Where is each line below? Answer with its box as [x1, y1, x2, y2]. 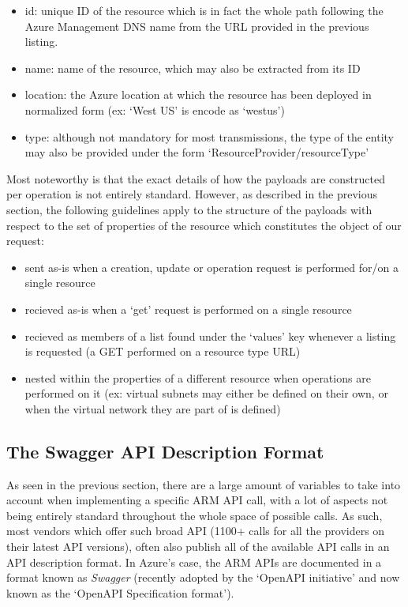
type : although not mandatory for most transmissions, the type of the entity [24, 128, 394, 145]
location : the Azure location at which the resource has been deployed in [24, 86, 372, 103]
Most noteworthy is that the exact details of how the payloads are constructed [6, 170, 385, 187]
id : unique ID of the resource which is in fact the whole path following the [24, 2, 384, 18]
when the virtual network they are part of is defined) [24, 400, 281, 417]
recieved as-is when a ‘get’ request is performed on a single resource [24, 300, 352, 317]
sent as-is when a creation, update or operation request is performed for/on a [24, 258, 399, 275]
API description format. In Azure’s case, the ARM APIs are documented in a [6, 553, 382, 570]
